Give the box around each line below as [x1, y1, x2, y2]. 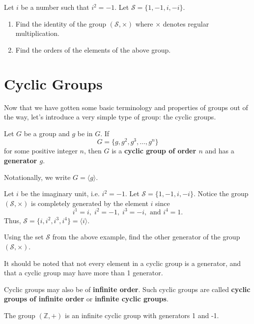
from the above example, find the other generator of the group [52, 232, 240, 242]
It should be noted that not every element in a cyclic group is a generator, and [4, 258, 241, 268]
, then [84, 146, 102, 156]
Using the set [4, 232, 44, 242]
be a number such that [21, 2, 89, 12]
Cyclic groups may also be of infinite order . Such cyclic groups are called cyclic [4, 284, 251, 294]
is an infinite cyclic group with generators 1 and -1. [65, 310, 219, 320]
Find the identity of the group [15, 18, 107, 29]
